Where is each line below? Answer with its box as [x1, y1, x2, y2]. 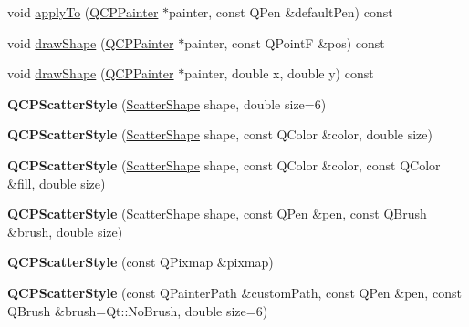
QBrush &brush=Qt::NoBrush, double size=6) [7, 301, 268, 320]
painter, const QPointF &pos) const [184, 33, 385, 52]
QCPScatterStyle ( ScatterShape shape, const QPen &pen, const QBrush [7, 204, 427, 223]
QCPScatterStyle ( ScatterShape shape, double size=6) [7, 94, 327, 113]
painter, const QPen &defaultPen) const [169, 3, 393, 21]
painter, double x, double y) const [184, 64, 374, 83]
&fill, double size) [7, 173, 106, 192]
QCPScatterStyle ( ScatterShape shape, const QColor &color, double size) [7, 125, 433, 144]
